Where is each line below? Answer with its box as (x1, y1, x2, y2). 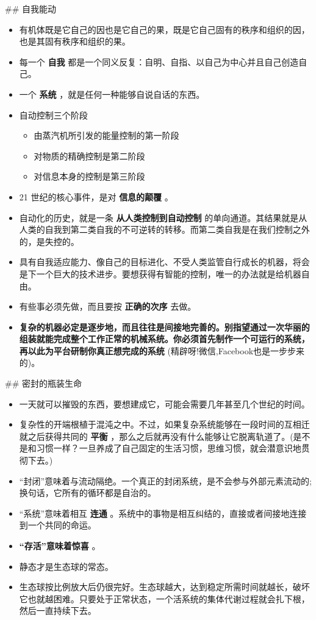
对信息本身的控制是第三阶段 (34, 170, 145, 183)
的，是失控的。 (19, 235, 79, 247)
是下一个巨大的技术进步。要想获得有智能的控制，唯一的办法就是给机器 (19, 267, 301, 280)
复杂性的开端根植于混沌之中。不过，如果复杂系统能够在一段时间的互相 (19, 418, 301, 431)
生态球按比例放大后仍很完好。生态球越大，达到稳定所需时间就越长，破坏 (19, 580, 310, 593)
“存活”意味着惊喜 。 (19, 539, 101, 552)
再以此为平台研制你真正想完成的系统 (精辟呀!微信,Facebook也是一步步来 (19, 344, 305, 357)
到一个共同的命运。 (19, 519, 96, 531)
